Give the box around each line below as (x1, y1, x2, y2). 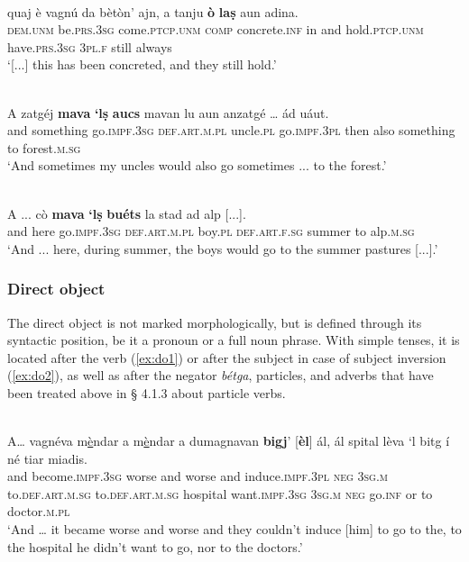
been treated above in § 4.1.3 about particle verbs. (7, 383, 286, 402)
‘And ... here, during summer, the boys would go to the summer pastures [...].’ (7, 239, 438, 258)
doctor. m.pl (7, 502, 70, 521)
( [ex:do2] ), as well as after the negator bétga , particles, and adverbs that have (7, 366, 434, 385)
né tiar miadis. (7, 449, 87, 467)
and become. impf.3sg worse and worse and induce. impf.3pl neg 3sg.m (7, 467, 389, 485)
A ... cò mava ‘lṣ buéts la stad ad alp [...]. (7, 204, 246, 222)
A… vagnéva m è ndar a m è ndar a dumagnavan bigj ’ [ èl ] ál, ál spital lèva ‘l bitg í (7, 431, 450, 450)
